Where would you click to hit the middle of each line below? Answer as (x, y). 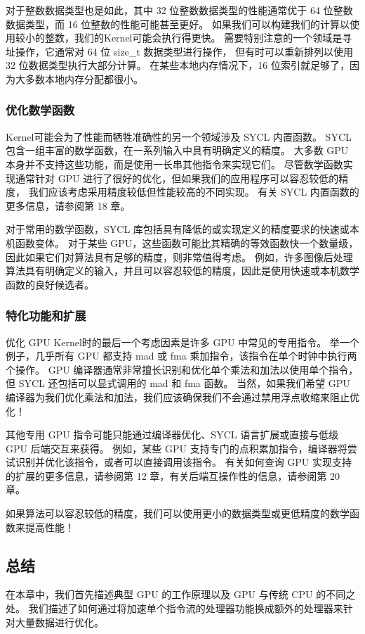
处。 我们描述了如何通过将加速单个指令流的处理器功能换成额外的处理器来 (174, 608)
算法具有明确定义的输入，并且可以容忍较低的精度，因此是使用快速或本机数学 (182, 271)
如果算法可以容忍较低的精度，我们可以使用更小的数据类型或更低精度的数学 (178, 513)
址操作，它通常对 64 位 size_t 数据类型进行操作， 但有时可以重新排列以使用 (180, 51)
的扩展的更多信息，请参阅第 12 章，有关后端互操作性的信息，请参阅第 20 (173, 475)
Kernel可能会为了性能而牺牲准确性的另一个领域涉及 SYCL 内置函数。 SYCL (179, 136)
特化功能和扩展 (46, 316)
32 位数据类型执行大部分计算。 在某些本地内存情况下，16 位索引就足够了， (178, 65)
